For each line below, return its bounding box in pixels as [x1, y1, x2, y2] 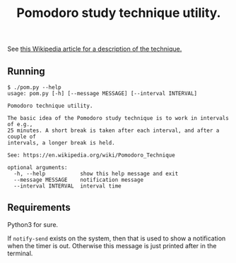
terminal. [7, 249, 33, 257]
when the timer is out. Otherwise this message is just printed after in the [7, 241, 217, 250]
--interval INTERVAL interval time [13, 183, 122, 190]
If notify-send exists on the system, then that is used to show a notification [7, 234, 226, 243]
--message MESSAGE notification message [13, 176, 143, 183]
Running [7, 65, 46, 77]
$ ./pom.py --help [7, 84, 61, 91]
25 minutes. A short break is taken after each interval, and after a [7, 127, 220, 134]
